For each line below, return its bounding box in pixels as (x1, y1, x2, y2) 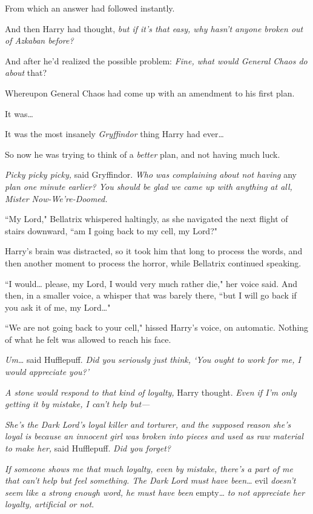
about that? (5, 66, 47, 79)
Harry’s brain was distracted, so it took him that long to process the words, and (5, 245, 303, 257)
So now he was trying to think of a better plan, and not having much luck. (5, 147, 280, 160)
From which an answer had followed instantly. (5, 2, 175, 14)
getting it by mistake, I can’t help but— (5, 397, 150, 410)
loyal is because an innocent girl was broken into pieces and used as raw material (5, 430, 304, 442)
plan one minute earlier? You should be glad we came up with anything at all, (5, 180, 292, 192)
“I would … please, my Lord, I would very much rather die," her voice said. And (5, 277, 297, 289)
